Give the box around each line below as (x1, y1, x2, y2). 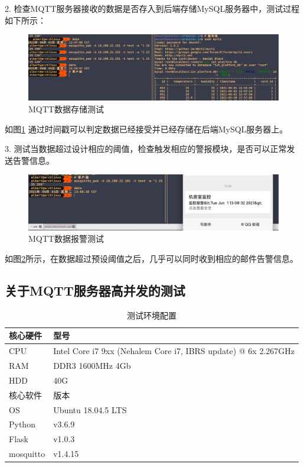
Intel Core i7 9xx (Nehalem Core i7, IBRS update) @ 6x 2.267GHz (53, 345, 295, 357)
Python (9, 418, 35, 430)
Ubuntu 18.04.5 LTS (53, 403, 127, 416)
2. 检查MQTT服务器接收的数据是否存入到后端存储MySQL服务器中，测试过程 (5, 2, 300, 14)
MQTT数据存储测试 (28, 102, 104, 115)
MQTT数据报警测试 (28, 232, 104, 245)
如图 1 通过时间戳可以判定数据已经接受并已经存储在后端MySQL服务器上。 (5, 122, 288, 135)
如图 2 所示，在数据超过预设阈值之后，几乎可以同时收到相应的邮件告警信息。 (5, 252, 298, 264)
